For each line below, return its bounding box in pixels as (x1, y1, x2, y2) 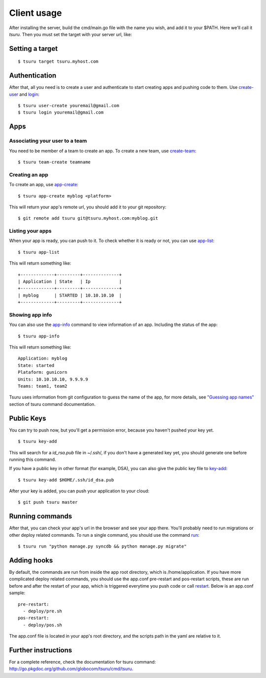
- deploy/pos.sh (23, 622, 63, 628)
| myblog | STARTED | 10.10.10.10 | (18, 292, 122, 298)
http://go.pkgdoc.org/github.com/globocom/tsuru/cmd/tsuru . (9, 666, 133, 672)
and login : (19, 91, 39, 97)
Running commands (9, 512, 72, 520)
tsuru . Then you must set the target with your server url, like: (9, 31, 133, 37)
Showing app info (9, 311, 52, 318)
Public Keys (9, 414, 46, 422)
